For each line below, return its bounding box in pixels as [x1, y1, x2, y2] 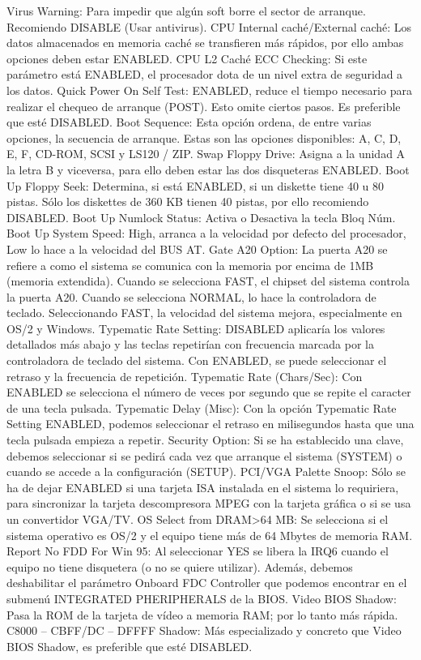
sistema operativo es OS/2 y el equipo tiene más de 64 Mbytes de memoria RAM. [6, 526, 413, 543]
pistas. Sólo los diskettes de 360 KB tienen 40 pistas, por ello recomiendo [6, 193, 369, 210]
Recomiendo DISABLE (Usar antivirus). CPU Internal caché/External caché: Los [6, 18, 412, 35]
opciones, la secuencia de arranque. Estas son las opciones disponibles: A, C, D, [6, 129, 402, 146]
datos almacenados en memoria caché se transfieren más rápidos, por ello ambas [6, 34, 404, 51]
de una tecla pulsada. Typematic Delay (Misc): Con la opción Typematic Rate [6, 399, 397, 416]
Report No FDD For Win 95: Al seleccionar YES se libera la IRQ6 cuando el [6, 542, 389, 559]
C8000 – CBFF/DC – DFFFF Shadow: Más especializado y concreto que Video [6, 622, 402, 639]
